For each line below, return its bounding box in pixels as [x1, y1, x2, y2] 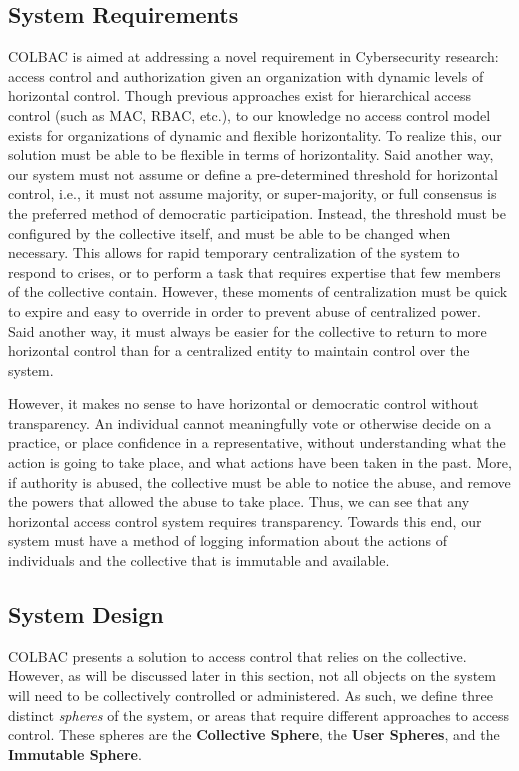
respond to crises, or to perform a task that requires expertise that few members [8, 261, 501, 282]
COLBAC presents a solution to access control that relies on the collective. [8, 645, 467, 666]
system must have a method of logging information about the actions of [8, 530, 448, 551]
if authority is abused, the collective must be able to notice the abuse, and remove [8, 471, 511, 492]
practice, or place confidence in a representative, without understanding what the [8, 432, 506, 453]
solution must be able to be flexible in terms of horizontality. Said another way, [8, 144, 494, 165]
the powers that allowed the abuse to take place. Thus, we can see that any [8, 491, 470, 512]
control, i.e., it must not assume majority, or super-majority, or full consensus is [8, 183, 497, 204]
